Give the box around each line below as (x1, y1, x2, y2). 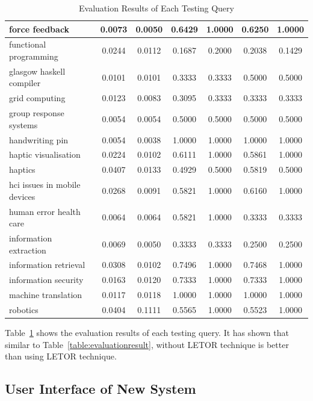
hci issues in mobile (9, 178, 81, 191)
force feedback (9, 22, 70, 35)
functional (9, 38, 46, 51)
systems (9, 118, 38, 131)
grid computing (9, 92, 66, 104)
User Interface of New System (5, 379, 196, 398)
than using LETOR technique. (5, 350, 117, 362)
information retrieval (9, 258, 85, 271)
